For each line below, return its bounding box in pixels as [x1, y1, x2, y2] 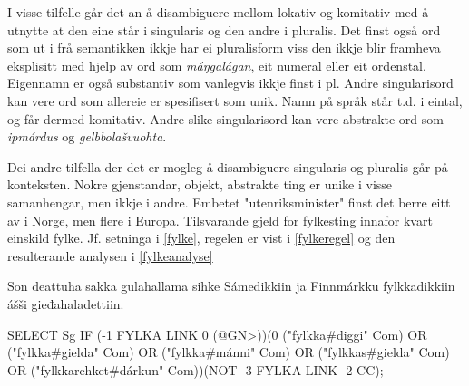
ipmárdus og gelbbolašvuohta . [7, 127, 167, 146]
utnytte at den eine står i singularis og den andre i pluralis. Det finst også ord [7, 20, 441, 39]
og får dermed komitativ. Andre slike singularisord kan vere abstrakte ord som [7, 109, 444, 128]
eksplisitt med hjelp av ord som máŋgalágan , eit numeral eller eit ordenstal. [7, 55, 426, 74]
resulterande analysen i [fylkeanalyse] [7, 246, 213, 265]
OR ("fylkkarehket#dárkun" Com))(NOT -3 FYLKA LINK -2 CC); [7, 360, 384, 379]
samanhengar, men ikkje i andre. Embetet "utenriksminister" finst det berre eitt [7, 192, 451, 211]
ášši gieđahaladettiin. [7, 294, 124, 313]
